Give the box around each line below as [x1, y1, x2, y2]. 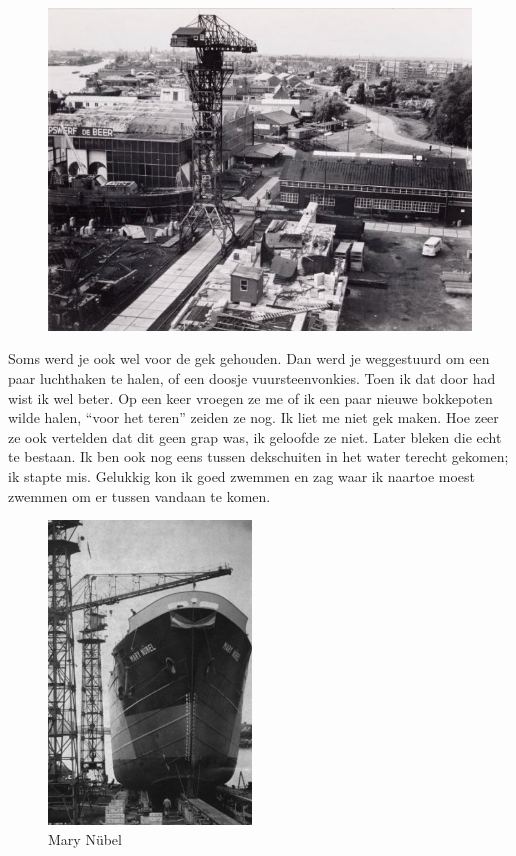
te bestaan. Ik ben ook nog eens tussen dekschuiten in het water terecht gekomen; [8, 446, 509, 467]
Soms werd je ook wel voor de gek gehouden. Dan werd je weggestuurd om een [8, 348, 490, 369]
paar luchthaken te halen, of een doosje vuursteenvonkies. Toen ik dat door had [8, 368, 496, 389]
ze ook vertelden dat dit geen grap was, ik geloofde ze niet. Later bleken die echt [8, 426, 502, 447]
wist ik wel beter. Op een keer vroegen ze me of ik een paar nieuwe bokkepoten [8, 387, 493, 408]
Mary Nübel [48, 828, 122, 849]
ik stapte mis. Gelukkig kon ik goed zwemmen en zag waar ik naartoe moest [8, 466, 476, 486]
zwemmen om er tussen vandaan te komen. [8, 485, 271, 506]
